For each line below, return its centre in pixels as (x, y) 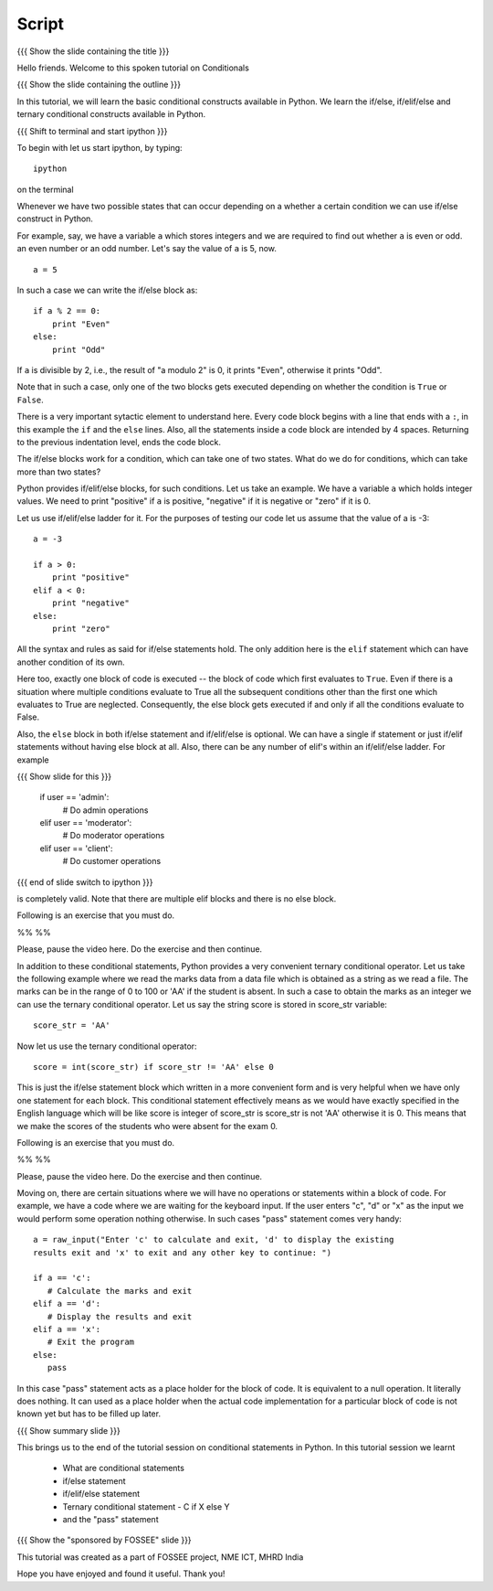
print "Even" (81, 324)
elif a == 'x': (67, 1329)
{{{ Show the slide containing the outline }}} (99, 85)
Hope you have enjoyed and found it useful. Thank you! (121, 1574)
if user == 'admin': (74, 797)
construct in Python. (55, 219)
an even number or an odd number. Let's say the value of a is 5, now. (147, 249)
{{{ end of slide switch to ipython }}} (85, 881)
